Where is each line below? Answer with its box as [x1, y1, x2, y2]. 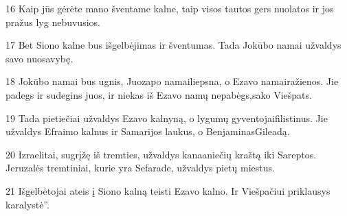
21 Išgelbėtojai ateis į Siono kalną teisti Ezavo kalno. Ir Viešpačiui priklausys [5, 183, 331, 197]
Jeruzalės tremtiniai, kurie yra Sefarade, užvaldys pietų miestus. [5, 160, 275, 175]
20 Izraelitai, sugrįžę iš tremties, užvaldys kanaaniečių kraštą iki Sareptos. [5, 147, 317, 161]
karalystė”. [5, 197, 49, 211]
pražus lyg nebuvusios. [5, 14, 100, 29]
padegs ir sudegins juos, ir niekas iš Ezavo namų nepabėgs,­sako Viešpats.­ [5, 87, 312, 101]
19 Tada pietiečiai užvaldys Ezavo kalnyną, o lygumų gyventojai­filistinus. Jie [5, 110, 328, 125]
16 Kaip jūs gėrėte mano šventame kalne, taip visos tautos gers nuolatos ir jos [5, 1, 334, 15]
